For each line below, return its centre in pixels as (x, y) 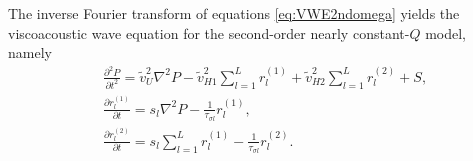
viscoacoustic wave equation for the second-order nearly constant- (209, 32)
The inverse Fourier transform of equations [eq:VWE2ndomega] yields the (234, 13)
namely (30, 52)
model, (445, 32)
